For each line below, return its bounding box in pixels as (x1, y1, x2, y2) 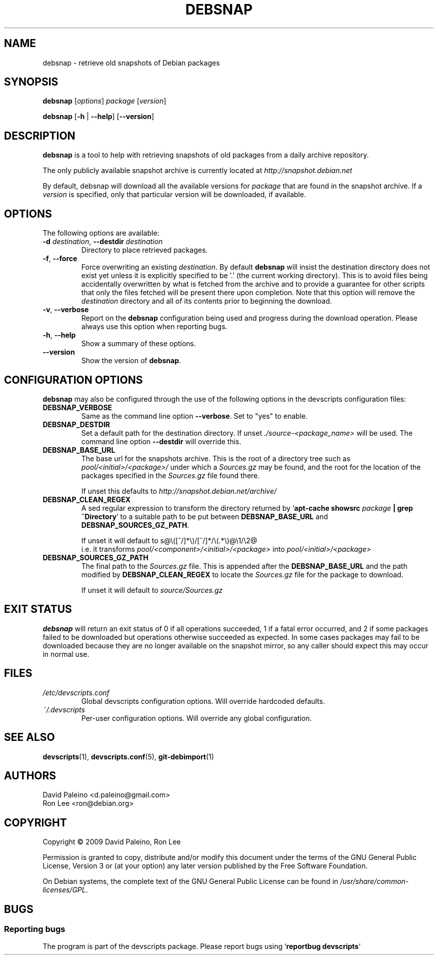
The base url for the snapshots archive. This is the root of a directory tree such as (81, 454, 350, 463)
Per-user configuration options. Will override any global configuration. (81, 713, 312, 722)
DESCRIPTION (4, 129, 75, 142)
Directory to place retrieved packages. (81, 246, 208, 255)
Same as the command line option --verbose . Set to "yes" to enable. (81, 411, 308, 420)
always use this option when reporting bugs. (81, 322, 227, 331)
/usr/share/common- (340, 877, 409, 886)
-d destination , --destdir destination (42, 237, 163, 246)
